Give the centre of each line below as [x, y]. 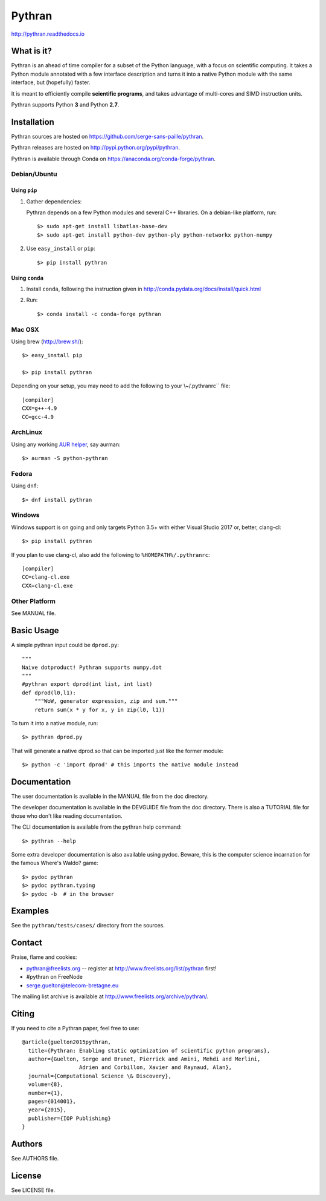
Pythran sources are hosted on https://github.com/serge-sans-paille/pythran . [107, 136]
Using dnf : [25, 486]
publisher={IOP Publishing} [70, 1118]
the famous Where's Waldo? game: [55, 863]
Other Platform [33, 601]
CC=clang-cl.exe [46, 577]
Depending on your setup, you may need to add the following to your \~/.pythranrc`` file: [121, 386]
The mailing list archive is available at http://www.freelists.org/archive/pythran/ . [110, 996]
